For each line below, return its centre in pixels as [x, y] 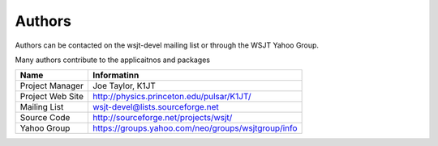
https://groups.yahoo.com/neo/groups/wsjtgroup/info [195, 128]
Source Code [45, 118]
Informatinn [116, 75]
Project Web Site [52, 97]
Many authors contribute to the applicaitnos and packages [113, 60]
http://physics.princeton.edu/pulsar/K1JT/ [172, 97]
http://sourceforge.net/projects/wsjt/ [162, 118]
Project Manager [52, 86]
